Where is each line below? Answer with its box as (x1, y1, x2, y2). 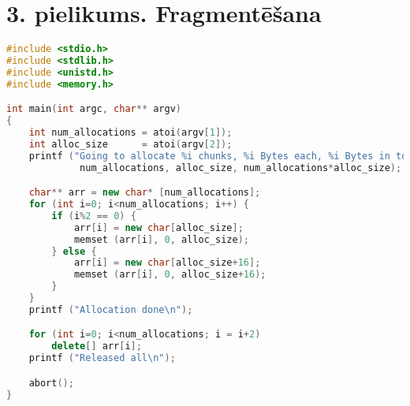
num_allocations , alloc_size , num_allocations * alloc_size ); (80, 162, 402, 173)
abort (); (28, 377, 74, 389)
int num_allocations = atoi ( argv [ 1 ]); (28, 127, 233, 139)
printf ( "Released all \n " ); (28, 352, 176, 364)
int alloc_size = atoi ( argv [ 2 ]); (28, 138, 233, 150)
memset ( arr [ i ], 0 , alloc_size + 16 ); (73, 269, 266, 281)
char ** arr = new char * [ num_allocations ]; (28, 187, 261, 199)
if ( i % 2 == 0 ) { (51, 210, 136, 222)
